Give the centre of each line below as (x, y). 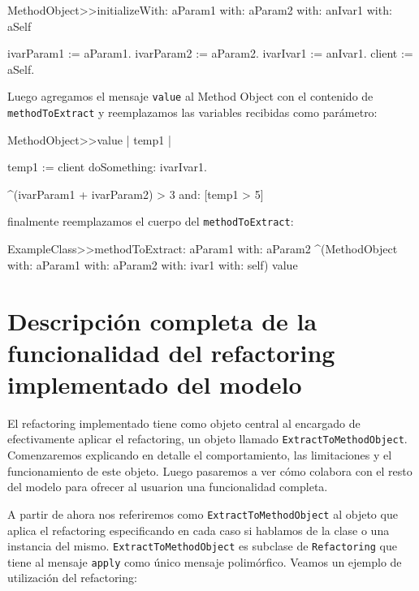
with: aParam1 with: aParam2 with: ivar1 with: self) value (153, 264)
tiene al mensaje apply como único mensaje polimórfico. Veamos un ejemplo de (205, 561)
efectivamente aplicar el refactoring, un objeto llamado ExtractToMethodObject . (207, 439)
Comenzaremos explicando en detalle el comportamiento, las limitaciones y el (200, 455)
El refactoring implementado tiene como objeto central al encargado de (184, 423)
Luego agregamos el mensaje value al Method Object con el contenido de (190, 96)
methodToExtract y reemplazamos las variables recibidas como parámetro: (192, 112)
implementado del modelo (155, 384)
